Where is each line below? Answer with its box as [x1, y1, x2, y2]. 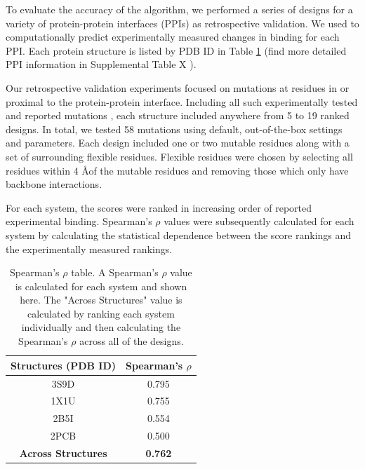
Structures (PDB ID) [11, 358, 117, 372]
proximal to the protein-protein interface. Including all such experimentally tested [6, 94, 358, 109]
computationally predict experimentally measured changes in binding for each [6, 29, 340, 44]
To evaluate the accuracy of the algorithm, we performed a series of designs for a [6, 2, 353, 16]
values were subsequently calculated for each [164, 214, 354, 229]
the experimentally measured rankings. [6, 241, 173, 256]
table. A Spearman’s [71, 265, 159, 280]
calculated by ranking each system [27, 306, 175, 320]
